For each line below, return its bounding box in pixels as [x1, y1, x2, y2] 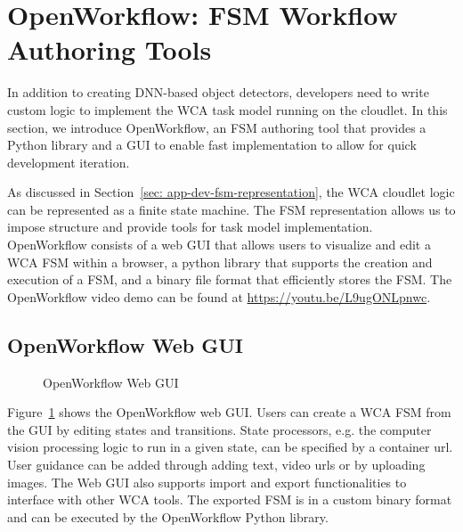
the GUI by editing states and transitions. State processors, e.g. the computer [7, 420, 432, 438]
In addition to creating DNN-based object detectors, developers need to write [7, 83, 429, 102]
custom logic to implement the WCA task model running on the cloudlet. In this [7, 100, 448, 119]
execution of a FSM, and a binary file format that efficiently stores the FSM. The [7, 270, 452, 289]
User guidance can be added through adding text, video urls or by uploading [7, 455, 426, 474]
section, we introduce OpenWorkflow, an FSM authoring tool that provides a [7, 118, 426, 136]
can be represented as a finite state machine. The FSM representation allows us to [7, 200, 456, 218]
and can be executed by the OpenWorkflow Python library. [7, 507, 329, 526]
